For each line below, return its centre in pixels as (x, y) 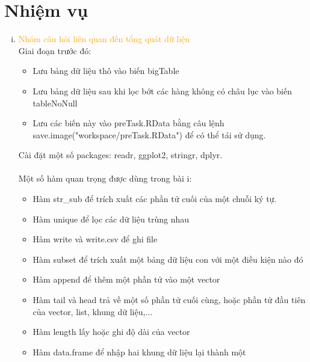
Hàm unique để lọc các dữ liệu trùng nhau (111, 219)
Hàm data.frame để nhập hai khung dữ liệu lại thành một (139, 351)
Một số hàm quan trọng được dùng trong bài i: (105, 178)
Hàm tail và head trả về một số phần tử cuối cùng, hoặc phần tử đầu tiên (169, 300)
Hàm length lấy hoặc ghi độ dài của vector (111, 332)
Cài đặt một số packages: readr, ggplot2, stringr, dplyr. (120, 155)
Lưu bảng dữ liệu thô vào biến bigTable (106, 71)
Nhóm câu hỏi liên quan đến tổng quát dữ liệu (104, 39)
